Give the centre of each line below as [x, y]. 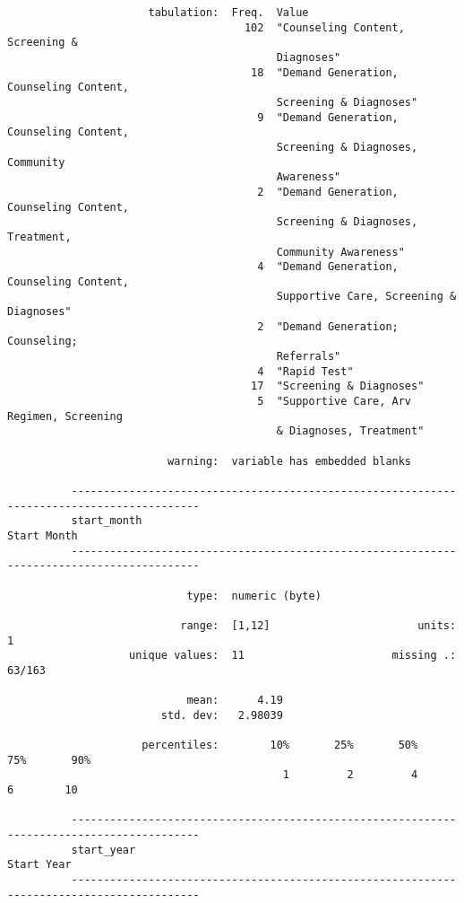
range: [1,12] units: [318, 625]
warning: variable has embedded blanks [289, 461]
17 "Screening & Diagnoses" [338, 386]
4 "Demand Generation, [328, 267]
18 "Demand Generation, [325, 72]
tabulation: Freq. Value [228, 13]
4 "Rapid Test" [305, 371]
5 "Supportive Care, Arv [335, 402]
